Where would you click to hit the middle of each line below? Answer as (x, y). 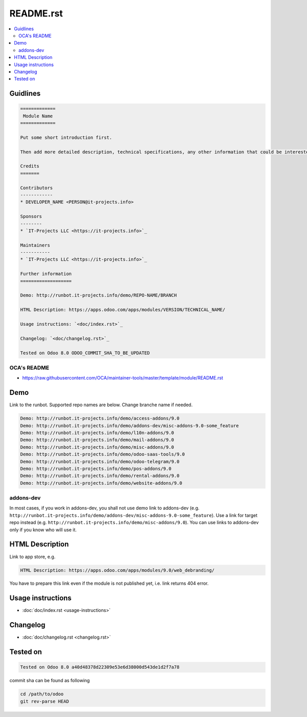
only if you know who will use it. (43, 530)
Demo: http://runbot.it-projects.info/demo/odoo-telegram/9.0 (100, 461)
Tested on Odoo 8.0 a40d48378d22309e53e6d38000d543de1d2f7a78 (100, 667)
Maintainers (35, 245)
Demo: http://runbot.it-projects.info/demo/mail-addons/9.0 (97, 440)
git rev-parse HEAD (45, 701)
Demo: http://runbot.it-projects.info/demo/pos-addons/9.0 (96, 469)
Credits (30, 166)
